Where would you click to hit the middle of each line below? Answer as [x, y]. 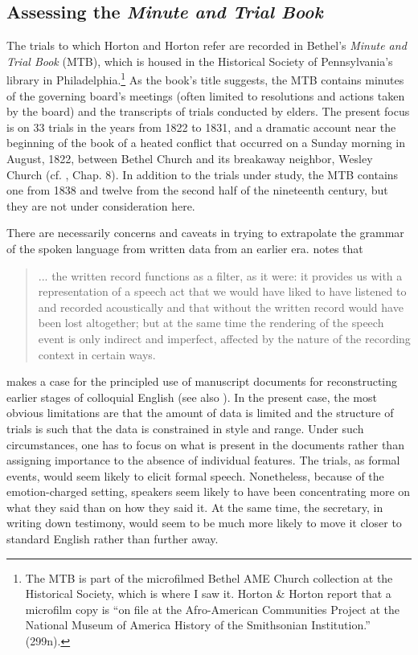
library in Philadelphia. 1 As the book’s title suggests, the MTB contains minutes [205, 79]
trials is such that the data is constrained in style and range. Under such [185, 428]
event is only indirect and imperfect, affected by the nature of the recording [224, 338]
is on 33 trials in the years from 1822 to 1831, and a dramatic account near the [201, 127]
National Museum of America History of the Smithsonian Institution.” [198, 625]
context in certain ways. [97, 354]
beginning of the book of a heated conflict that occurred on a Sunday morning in [206, 143]
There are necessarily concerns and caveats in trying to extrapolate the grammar [205, 233]
